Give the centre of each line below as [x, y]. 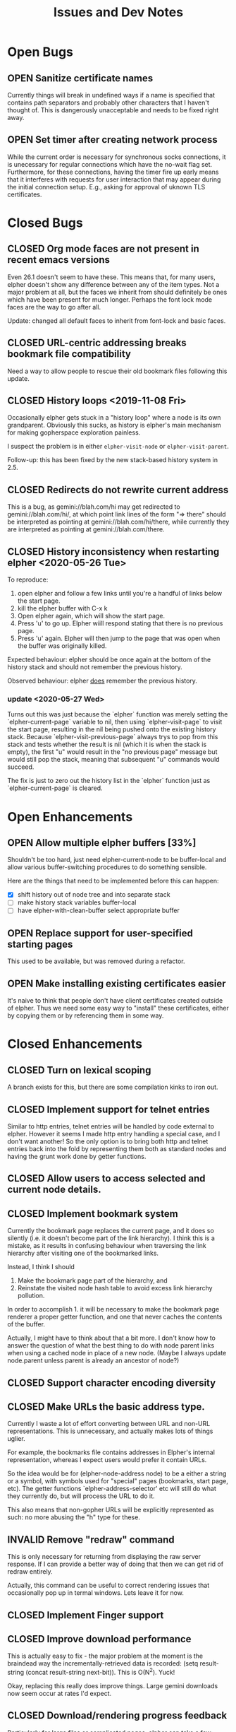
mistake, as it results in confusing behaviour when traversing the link [107, 1246]
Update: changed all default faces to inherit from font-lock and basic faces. [117, 320]
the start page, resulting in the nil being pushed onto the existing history [112, 729]
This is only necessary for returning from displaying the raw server [104, 1557]
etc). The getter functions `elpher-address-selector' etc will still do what [112, 1489]
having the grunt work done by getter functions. [77, 1156]
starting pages [40, 944]
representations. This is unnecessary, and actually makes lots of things [110, 1431]
